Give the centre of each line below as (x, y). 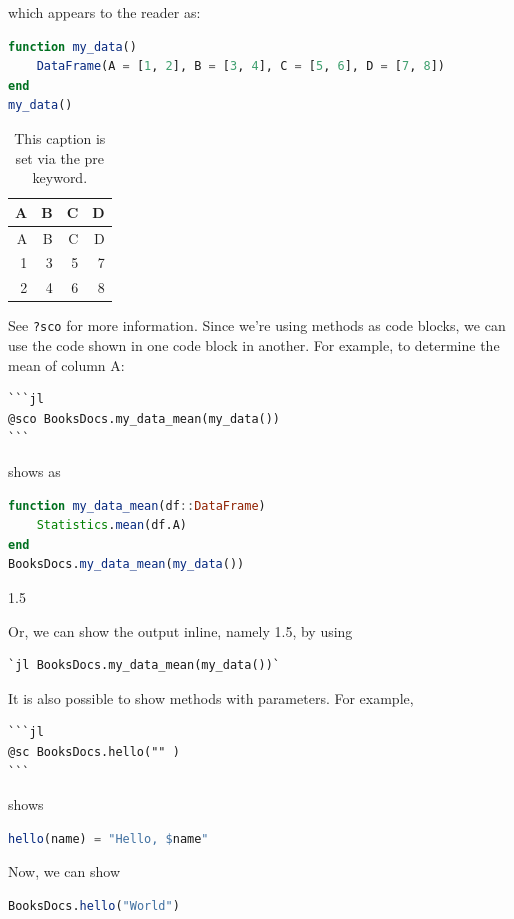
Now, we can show (64, 871)
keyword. (60, 177)
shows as (34, 471)
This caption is (60, 137)
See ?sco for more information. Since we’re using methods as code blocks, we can (257, 325)
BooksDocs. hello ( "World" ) (94, 905)
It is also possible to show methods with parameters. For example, (211, 697)
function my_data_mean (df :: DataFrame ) (137, 505)
